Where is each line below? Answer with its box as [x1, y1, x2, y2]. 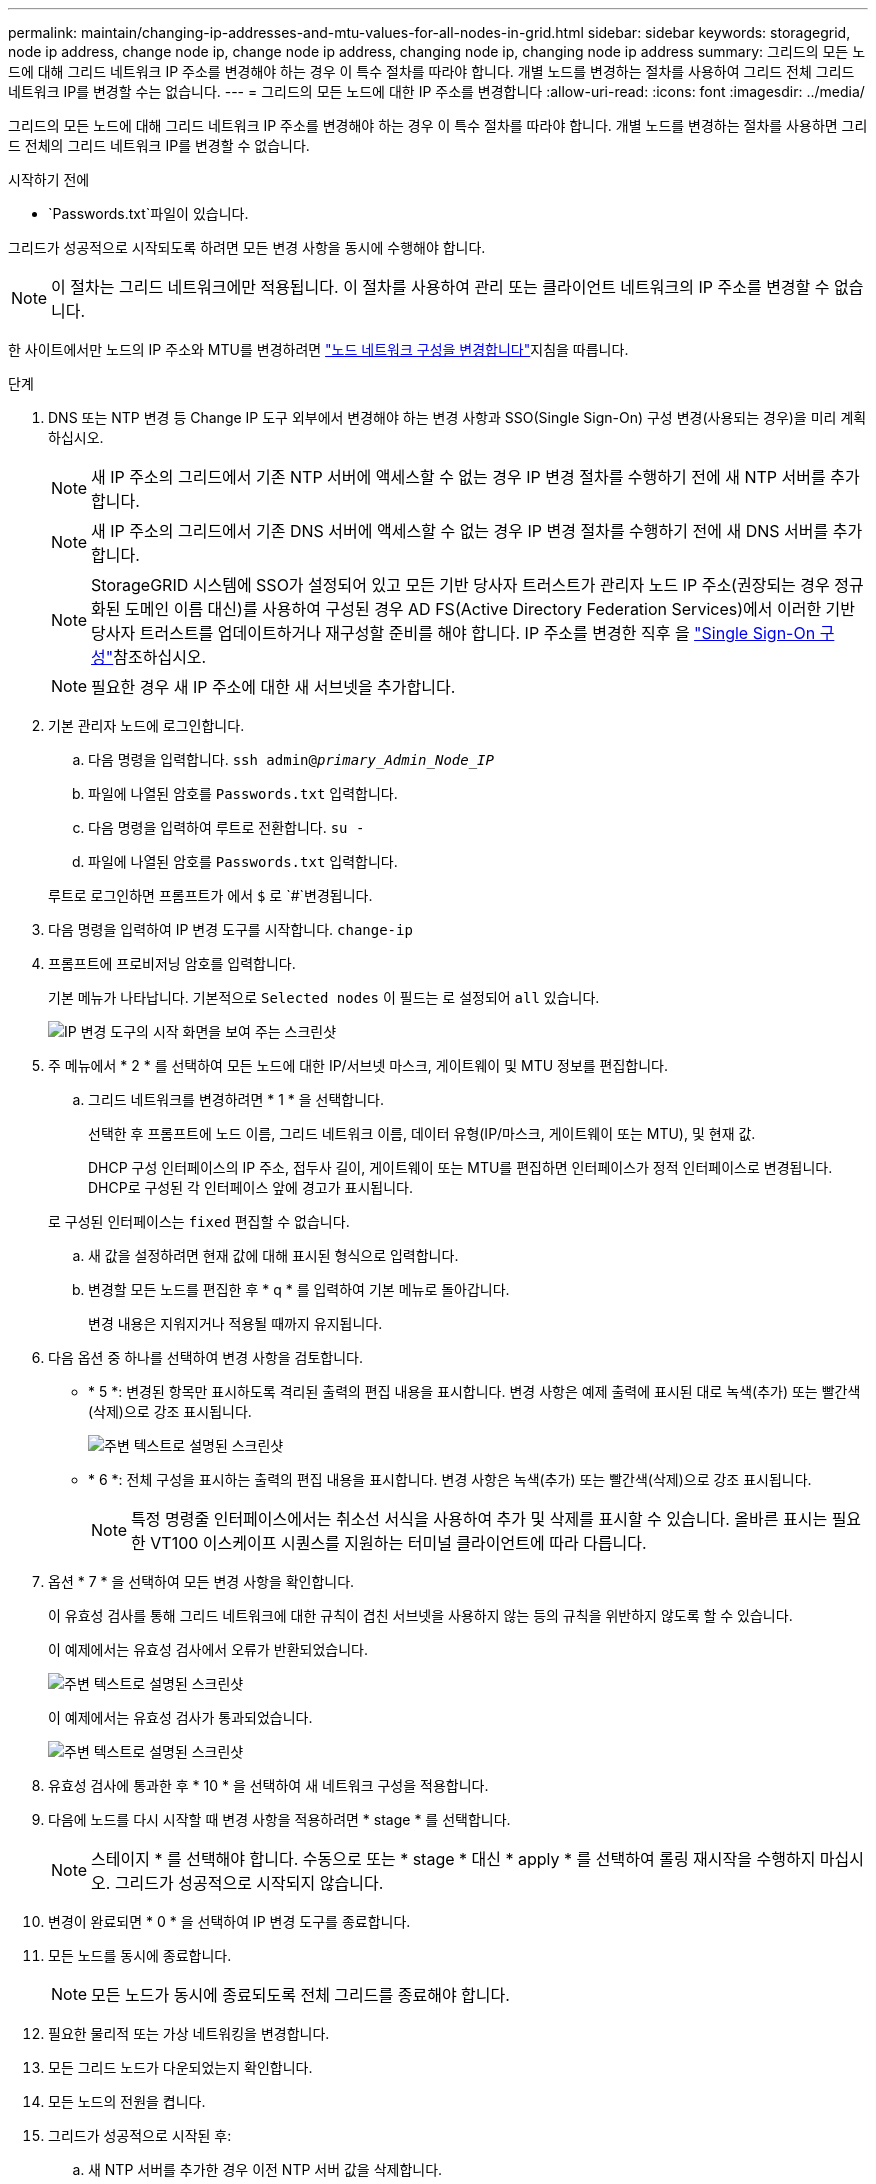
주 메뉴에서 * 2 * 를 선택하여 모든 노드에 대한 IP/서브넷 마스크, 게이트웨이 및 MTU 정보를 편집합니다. [48, 1057, 669, 1074]
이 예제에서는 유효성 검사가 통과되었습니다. [48, 1709, 313, 1726]
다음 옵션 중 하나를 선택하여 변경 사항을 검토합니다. [48, 1349, 363, 1366]
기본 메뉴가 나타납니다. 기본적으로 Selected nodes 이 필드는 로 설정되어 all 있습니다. [48, 989, 600, 1006]
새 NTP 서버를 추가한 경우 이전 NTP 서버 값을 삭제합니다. [88, 2161, 443, 2178]
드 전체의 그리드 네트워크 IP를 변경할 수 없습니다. [8, 137, 310, 154]
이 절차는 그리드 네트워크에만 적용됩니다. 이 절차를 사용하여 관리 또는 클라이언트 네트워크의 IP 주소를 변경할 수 [51, 277, 830, 297]
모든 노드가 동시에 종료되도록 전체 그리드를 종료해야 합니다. [91, 1985, 510, 2005]
